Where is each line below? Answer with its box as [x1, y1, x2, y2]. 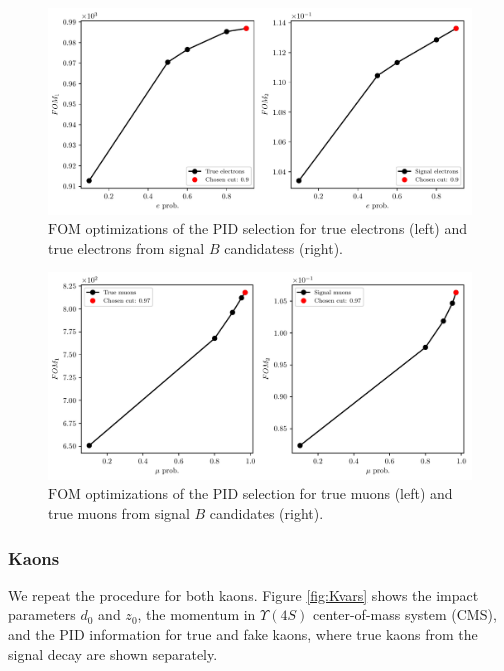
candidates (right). [209, 503, 324, 524]
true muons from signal [48, 503, 190, 524]
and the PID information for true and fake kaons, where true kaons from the [8, 624, 478, 645]
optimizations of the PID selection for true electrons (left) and [85, 218, 468, 239]
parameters [8, 604, 76, 625]
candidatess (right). [224, 237, 343, 258]
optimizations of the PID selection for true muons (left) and [85, 483, 453, 504]
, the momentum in [137, 604, 256, 625]
